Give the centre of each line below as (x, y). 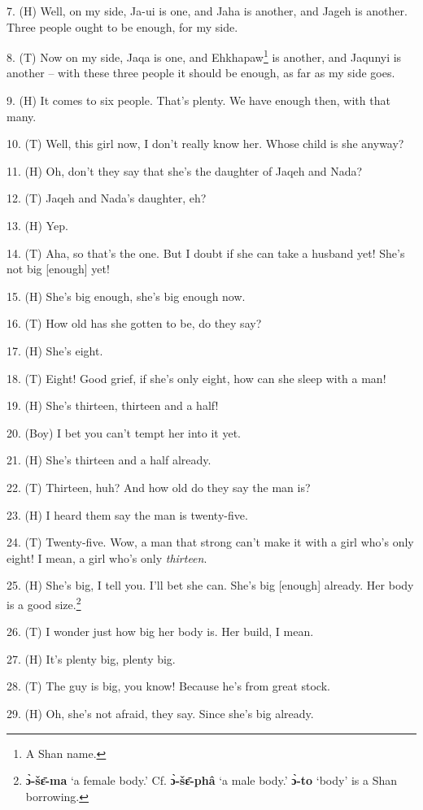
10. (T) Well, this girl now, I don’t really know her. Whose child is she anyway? (205, 144)
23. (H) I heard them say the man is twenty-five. (127, 514)
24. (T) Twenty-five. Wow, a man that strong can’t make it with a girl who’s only (210, 542)
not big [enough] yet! (58, 269)
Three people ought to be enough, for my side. (122, 26)
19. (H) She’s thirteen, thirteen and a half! (113, 405)
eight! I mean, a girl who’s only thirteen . (107, 557)
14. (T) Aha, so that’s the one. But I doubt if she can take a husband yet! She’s (206, 253)
